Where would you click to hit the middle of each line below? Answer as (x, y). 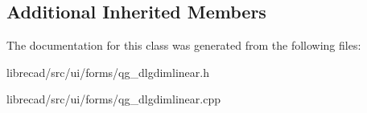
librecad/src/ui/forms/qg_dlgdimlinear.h (108, 72)
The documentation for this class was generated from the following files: (184, 45)
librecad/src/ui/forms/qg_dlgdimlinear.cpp (113, 99)
